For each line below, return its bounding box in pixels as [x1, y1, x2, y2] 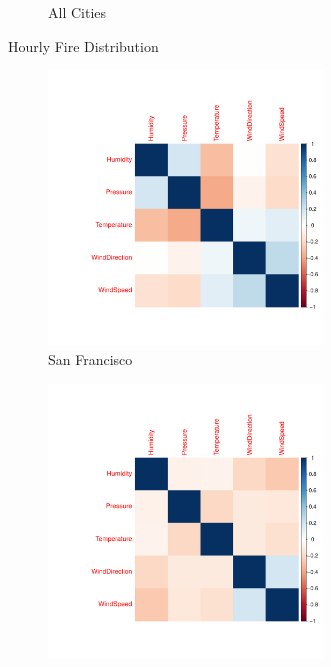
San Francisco [48, 348, 133, 369]
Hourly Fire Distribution [8, 35, 159, 56]
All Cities [48, 2, 107, 22]
